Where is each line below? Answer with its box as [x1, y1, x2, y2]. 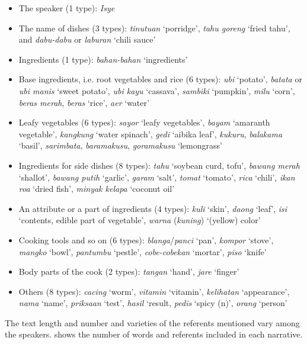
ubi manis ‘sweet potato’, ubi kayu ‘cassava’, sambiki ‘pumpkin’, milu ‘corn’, [18, 84, 295, 97]
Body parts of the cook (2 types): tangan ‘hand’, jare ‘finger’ [18, 265, 239, 278]
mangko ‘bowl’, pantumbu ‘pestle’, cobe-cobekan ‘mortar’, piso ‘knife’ [18, 245, 267, 258]
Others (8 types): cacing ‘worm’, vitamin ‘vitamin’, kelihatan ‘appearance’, [18, 285, 290, 297]
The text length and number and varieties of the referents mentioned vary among [5, 316, 300, 329]
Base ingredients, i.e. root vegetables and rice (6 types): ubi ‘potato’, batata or [18, 73, 302, 85]
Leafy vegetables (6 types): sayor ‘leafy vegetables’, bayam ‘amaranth [18, 116, 270, 128]
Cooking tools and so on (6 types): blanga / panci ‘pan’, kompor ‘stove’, [18, 233, 274, 246]
